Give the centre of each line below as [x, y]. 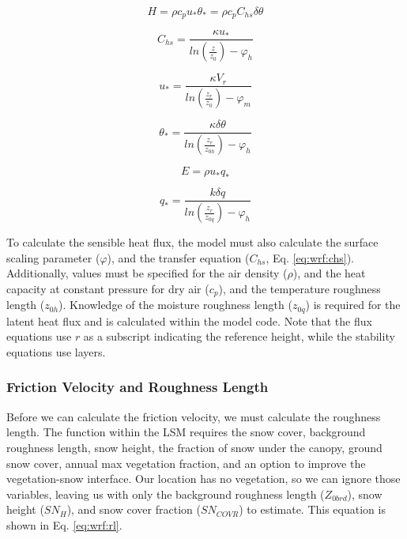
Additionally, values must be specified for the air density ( [147, 273]
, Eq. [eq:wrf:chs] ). [310, 257]
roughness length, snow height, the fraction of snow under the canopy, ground [194, 447]
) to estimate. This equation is [312, 509]
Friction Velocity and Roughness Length [138, 387]
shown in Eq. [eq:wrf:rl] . [64, 524]
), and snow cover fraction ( [134, 509]
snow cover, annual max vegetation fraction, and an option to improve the [186, 463]
